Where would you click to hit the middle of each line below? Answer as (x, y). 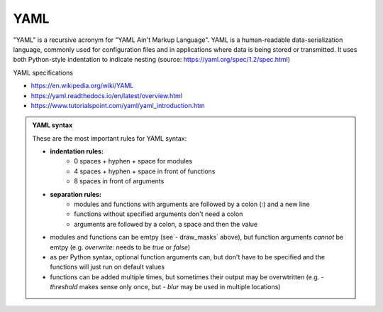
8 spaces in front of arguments (119, 181)
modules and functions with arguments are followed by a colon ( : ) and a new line (192, 204)
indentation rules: (77, 151)
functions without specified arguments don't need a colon (159, 214)
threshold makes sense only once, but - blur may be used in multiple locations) (165, 287)
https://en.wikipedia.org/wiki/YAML (82, 86)
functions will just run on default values (107, 267)
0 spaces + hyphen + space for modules (133, 161)
